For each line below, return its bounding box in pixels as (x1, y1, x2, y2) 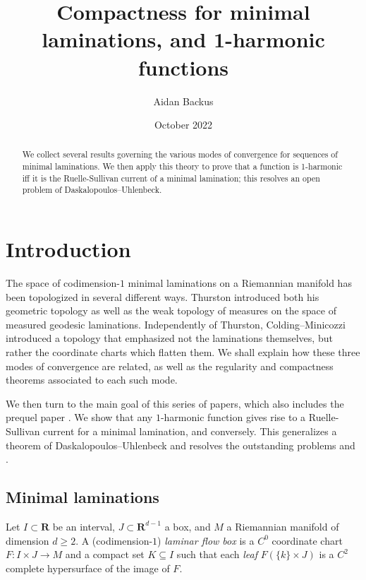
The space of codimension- (6, 276, 120, 290)
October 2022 (154, 117, 213, 132)
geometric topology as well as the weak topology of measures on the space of (6, 303, 336, 318)
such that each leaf (176, 547, 258, 562)
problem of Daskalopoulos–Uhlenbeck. (22, 184, 162, 196)
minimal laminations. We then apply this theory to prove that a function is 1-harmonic (22, 160, 343, 172)
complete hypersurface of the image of (6, 560, 170, 575)
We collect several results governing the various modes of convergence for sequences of (22, 148, 338, 160)
